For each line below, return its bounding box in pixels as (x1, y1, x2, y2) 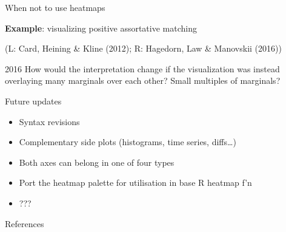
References (5, 217, 44, 230)
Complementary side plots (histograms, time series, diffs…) (19, 135, 236, 148)
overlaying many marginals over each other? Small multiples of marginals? (5, 74, 281, 87)
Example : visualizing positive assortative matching (5, 21, 197, 34)
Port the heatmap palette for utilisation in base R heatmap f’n (19, 176, 252, 189)
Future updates (5, 94, 62, 107)
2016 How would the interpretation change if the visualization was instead (5, 62, 280, 75)
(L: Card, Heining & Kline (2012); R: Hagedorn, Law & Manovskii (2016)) (5, 42, 282, 55)
